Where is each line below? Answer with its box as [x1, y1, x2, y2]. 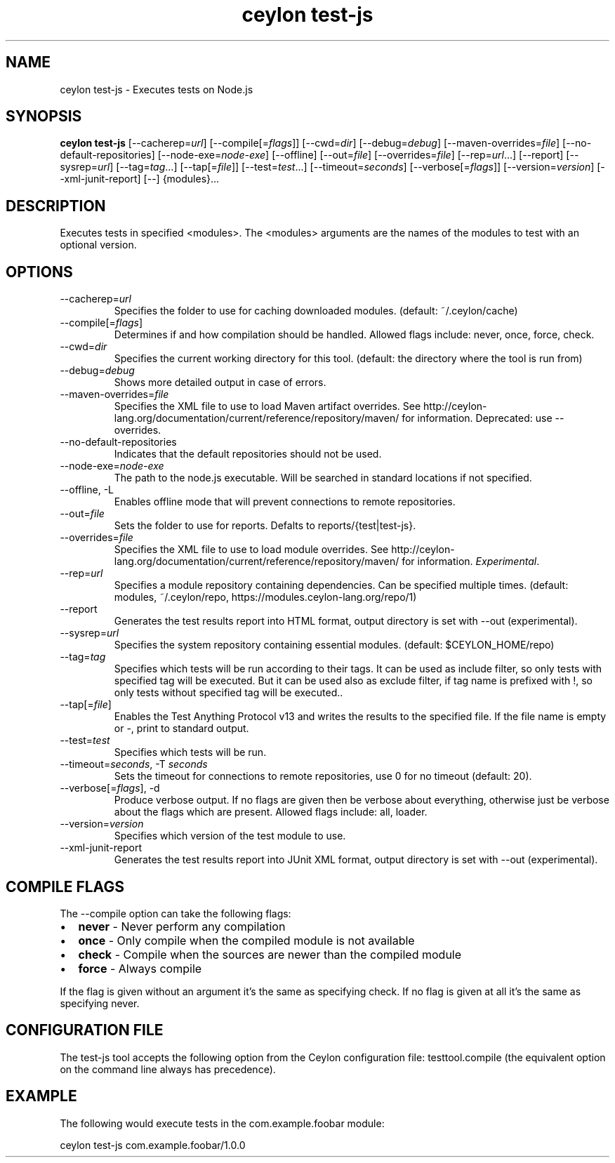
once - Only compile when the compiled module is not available [78, 933, 415, 948]
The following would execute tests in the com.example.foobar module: [60, 1117, 385, 1129]
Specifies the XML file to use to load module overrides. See [114, 543, 389, 556]
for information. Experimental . [402, 555, 540, 568]
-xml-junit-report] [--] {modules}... [60, 173, 220, 185]
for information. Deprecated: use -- [402, 412, 564, 425]
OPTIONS [6, 262, 73, 281]
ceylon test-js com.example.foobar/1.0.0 [60, 1138, 246, 1151]
